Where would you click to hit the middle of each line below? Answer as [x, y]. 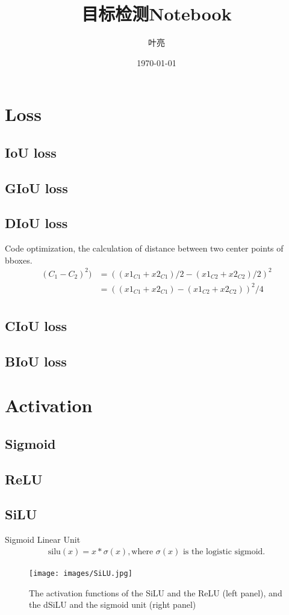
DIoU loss [36, 223]
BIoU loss [36, 361]
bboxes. [19, 260]
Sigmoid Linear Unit [43, 539]
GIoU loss [36, 187]
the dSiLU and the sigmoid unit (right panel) [113, 604]
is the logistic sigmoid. [224, 552]
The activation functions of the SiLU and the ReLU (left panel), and [156, 592]
